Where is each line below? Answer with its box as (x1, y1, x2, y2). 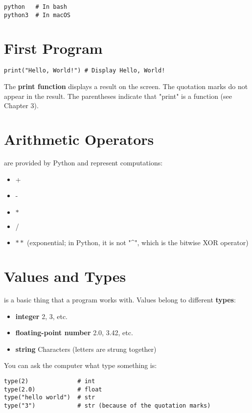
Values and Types (4, 266, 126, 286)
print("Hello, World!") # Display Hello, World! (4, 67, 165, 74)
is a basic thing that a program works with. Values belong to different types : (4, 295, 236, 305)
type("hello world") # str (4, 394, 95, 401)
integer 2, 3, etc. (15, 311, 68, 321)
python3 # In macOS (4, 11, 71, 19)
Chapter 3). (4, 100, 39, 111)
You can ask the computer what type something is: (4, 360, 157, 370)
